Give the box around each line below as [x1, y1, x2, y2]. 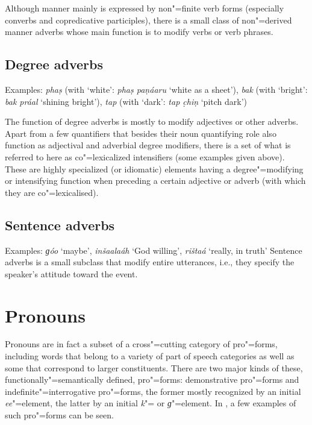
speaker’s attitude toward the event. [5, 267, 138, 280]
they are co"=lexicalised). [5, 186, 99, 198]
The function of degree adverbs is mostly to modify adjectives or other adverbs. [5, 115, 299, 128]
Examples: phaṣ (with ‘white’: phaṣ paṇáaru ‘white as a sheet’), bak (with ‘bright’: [5, 83, 308, 95]
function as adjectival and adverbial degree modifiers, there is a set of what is [5, 139, 291, 151]
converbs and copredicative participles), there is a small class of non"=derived [5, 13, 292, 26]
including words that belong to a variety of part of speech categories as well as [5, 350, 295, 362]
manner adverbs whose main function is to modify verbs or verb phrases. [5, 25, 273, 38]
